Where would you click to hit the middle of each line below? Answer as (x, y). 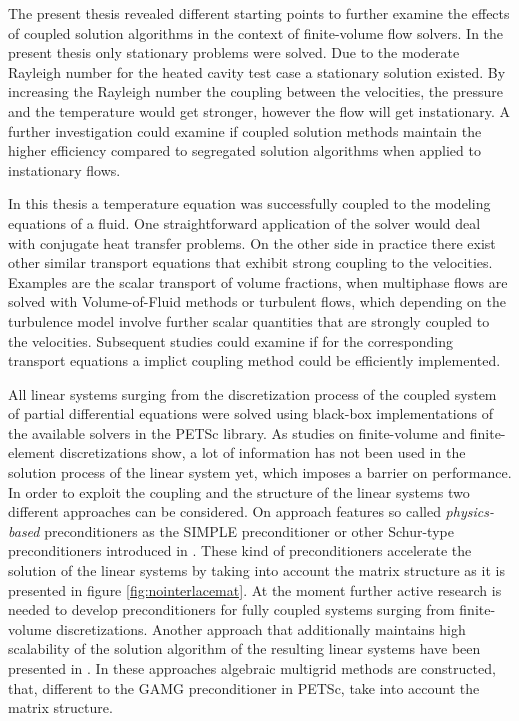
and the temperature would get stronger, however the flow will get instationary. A (259, 110)
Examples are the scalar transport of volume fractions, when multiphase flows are (258, 281)
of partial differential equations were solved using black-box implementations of (250, 413)
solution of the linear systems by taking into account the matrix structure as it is (256, 570)
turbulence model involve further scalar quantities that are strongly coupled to (249, 320)
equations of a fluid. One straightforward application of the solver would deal (244, 222)
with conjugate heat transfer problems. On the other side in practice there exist (252, 242)
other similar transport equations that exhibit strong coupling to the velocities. (250, 262)
